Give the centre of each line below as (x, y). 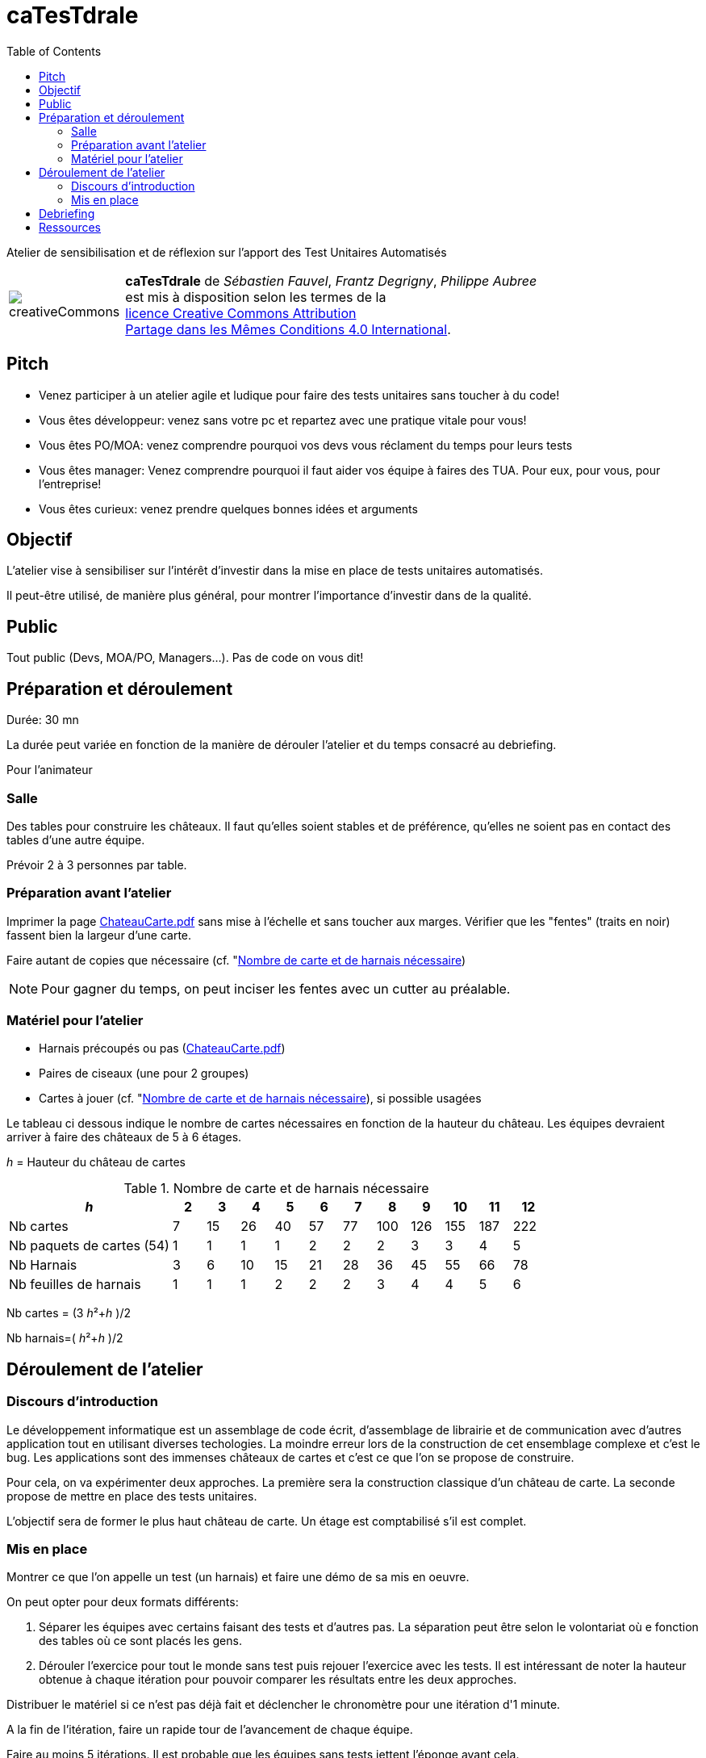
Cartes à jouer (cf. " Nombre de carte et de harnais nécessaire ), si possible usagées (260, 1099)
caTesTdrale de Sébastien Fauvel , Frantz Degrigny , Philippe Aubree (331, 280)
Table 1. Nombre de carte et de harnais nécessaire (276, 1189)
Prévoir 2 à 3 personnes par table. (97, 864)
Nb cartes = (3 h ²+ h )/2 (69, 1313)
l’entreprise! (70, 483)
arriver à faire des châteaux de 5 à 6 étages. (124, 1137)
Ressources (70, 227)
